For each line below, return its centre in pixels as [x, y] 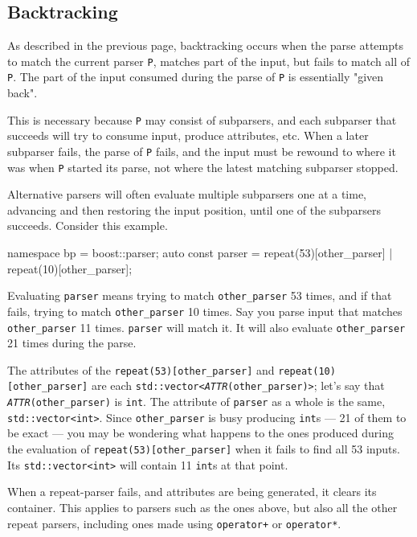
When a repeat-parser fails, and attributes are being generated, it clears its [192, 492]
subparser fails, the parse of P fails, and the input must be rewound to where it [202, 151]
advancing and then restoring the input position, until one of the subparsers [194, 209]
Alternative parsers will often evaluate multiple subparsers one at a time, [187, 194]
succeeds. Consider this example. [88, 225]
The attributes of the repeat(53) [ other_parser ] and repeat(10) [172, 369]
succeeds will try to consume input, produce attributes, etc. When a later [188, 135]
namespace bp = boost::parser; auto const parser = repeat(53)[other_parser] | [200, 253]
